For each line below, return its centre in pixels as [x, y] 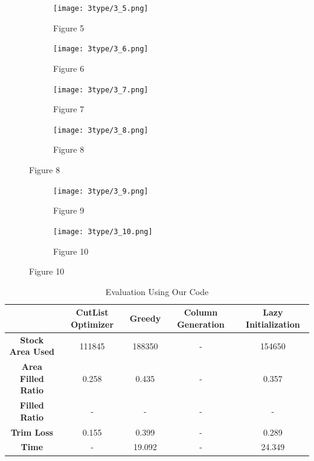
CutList [92, 312]
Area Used [32, 351]
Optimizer [92, 324]
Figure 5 [69, 27]
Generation [201, 324]
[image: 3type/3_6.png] [101, 49]
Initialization [273, 324]
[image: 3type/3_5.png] [101, 8]
